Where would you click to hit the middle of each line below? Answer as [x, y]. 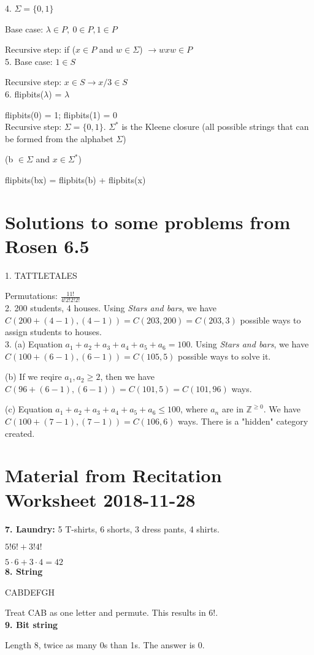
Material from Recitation [113, 475]
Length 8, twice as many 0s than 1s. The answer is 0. [105, 645]
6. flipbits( [25, 93]
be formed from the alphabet [59, 138]
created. [20, 433]
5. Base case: [29, 61]
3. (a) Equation [34, 344]
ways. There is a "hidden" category [243, 421]
